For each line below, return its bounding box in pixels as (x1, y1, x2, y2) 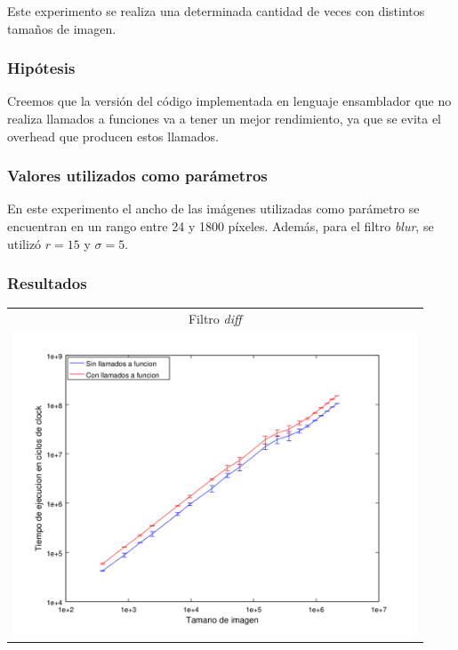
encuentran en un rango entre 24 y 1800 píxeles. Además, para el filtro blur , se (7, 217, 434, 235)
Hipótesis (7, 57, 76, 79)
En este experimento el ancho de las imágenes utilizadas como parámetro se (7, 199, 420, 218)
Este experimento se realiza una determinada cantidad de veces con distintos (7, 2, 425, 20)
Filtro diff (188, 309, 242, 328)
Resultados (7, 272, 87, 294)
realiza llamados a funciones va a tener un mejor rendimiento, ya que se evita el (7, 109, 442, 127)
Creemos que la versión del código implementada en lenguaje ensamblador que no (7, 92, 452, 110)
